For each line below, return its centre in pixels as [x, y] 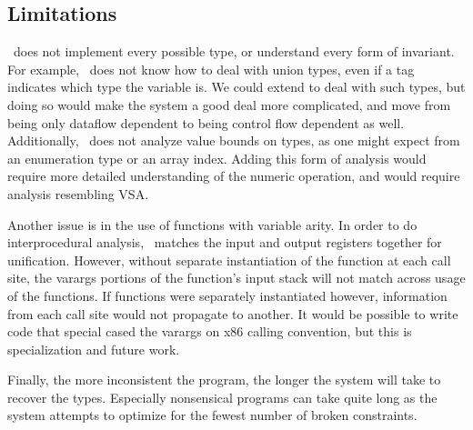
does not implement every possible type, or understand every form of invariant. [234, 51]
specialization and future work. [94, 349]
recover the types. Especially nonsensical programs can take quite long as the [222, 397]
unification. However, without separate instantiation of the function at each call [229, 260]
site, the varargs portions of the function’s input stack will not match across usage [236, 278]
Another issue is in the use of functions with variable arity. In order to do [212, 224]
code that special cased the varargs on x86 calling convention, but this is [210, 331]
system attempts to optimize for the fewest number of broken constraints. [212, 415]
